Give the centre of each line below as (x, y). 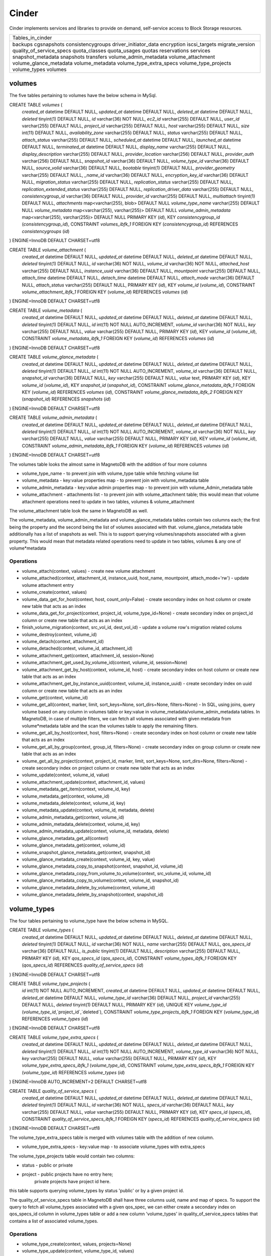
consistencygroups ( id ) (46, 231)
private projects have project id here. (73, 1181)
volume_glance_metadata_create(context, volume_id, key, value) (88, 860)
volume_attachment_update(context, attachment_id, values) (84, 782)
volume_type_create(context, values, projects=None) (77, 1244)
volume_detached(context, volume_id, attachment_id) (77, 649)
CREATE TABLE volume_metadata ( (46, 310)
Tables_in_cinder (32, 38)
